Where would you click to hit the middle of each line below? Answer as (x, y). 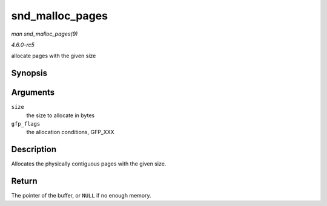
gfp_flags (26, 124)
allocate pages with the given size (54, 56)
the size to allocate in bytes (61, 115)
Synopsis (29, 73)
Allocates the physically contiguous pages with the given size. (89, 164)
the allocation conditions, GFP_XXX (70, 132)
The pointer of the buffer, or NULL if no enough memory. (81, 196)
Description (34, 150)
